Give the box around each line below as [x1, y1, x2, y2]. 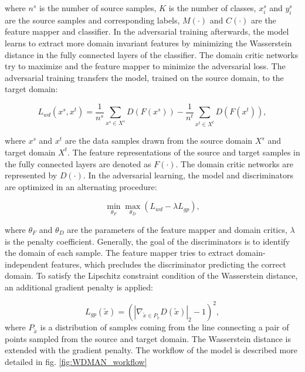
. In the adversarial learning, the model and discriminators [83, 169, 294, 181]
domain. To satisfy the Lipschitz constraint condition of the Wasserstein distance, [5, 269, 298, 282]
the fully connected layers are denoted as [5, 157, 151, 170]
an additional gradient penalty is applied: [5, 280, 153, 293]
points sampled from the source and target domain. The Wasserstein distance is [5, 332, 292, 344]
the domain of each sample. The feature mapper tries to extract [5, 246, 234, 259]
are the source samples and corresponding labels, [5, 13, 180, 26]
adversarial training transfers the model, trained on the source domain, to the [5, 71, 284, 83]
